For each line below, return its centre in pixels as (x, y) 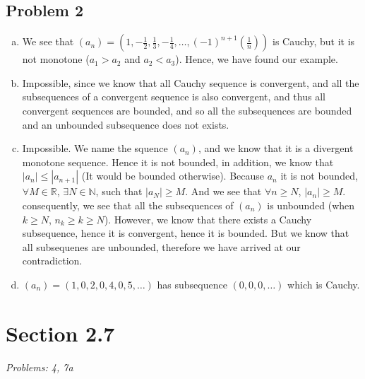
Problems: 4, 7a (40, 367)
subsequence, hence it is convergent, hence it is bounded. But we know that (186, 233)
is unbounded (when (311, 205)
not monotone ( (56, 59)
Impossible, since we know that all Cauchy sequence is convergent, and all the (191, 82)
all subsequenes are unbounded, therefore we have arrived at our (161, 246)
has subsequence (192, 284)
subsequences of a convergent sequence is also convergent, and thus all (174, 97)
